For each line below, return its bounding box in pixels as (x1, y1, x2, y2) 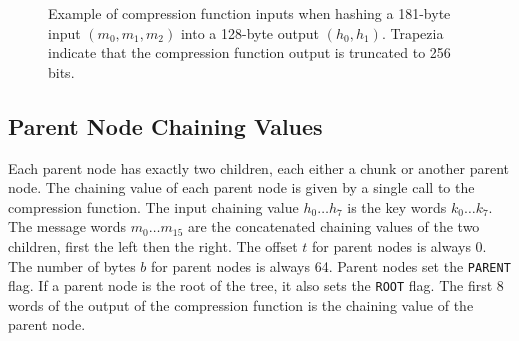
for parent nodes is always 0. (311, 235, 487, 256)
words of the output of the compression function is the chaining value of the (8, 294, 474, 315)
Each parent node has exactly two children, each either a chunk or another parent (8, 157, 510, 178)
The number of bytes (8, 255, 136, 276)
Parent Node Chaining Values (8, 110, 323, 141)
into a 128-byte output (180, 22, 319, 43)
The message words (8, 216, 127, 237)
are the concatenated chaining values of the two (187, 216, 480, 237)
